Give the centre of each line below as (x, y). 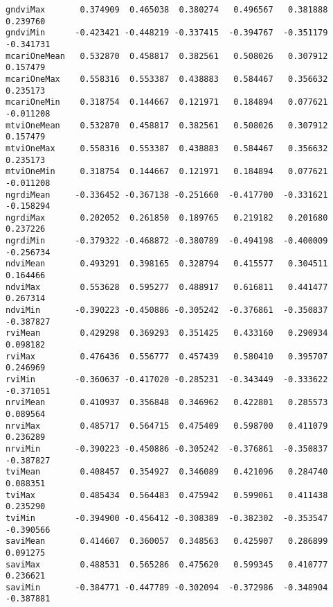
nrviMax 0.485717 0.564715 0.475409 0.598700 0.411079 (167, 426)
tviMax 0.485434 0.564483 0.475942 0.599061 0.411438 (167, 495)
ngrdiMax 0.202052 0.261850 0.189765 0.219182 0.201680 (167, 217)
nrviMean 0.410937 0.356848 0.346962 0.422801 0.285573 (167, 403)
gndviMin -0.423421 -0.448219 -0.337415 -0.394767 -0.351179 (167, 33)
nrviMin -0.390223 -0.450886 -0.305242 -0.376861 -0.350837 (167, 448)
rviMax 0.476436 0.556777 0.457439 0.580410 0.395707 (167, 356)
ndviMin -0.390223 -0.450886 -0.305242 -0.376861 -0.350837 (167, 310)
